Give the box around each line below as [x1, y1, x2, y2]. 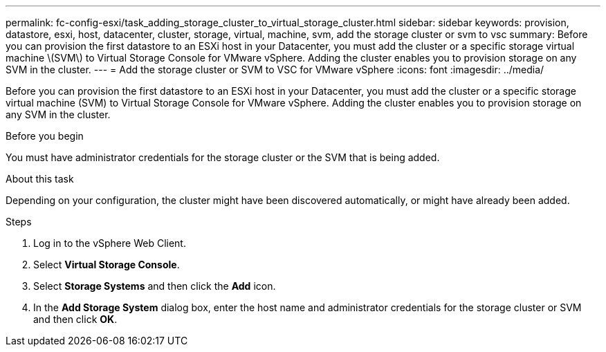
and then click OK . [33, 313, 118, 325]
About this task [6, 173, 74, 185]
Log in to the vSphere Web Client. [33, 237, 186, 249]
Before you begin [6, 130, 84, 142]
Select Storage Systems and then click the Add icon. [33, 280, 276, 292]
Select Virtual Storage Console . [33, 259, 180, 270]
